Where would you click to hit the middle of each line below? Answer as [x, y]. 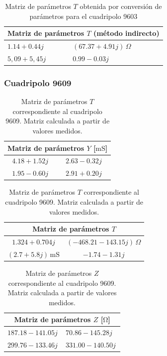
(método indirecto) [126, 33]
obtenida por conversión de [121, 6]
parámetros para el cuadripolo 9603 [83, 16]
